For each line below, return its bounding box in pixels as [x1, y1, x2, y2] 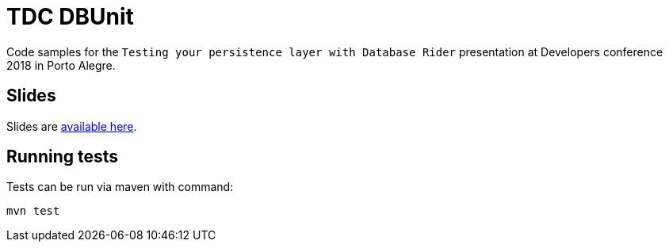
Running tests [6, 147, 119, 167]
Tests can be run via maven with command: [6, 180, 234, 194]
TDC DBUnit [6, 3, 134, 30]
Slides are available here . [6, 119, 137, 133]
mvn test [6, 204, 60, 218]
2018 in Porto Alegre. [6, 58, 116, 72]
